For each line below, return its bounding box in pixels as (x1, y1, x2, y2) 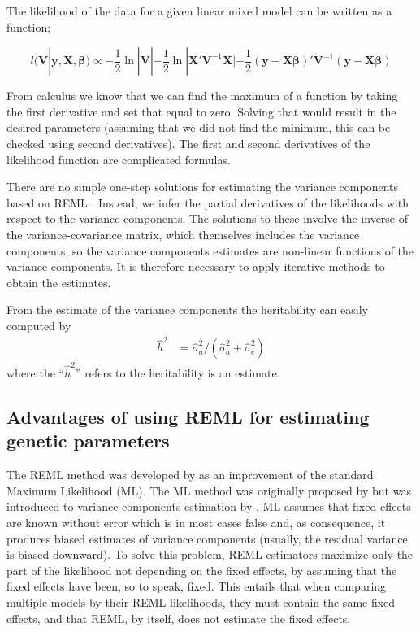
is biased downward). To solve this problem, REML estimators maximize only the (6, 546, 414, 563)
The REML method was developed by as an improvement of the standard (6, 466, 374, 483)
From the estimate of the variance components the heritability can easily (6, 301, 369, 318)
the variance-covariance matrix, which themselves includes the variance (6, 225, 360, 242)
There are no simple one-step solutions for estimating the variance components (6, 178, 399, 195)
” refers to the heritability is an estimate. (75, 364, 280, 381)
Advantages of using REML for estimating (6, 403, 370, 429)
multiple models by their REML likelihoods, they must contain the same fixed (6, 593, 396, 610)
